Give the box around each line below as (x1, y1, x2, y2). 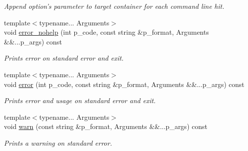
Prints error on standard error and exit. (4, 53, 124, 63)
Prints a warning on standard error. (4, 137, 112, 148)
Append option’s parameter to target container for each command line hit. (4, 1, 225, 11)
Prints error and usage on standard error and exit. (4, 95, 156, 106)
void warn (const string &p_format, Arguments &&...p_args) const (4, 121, 207, 131)
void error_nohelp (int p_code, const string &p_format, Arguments (4, 27, 209, 37)
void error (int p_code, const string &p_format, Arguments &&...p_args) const (4, 79, 245, 89)
